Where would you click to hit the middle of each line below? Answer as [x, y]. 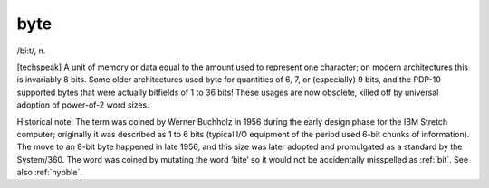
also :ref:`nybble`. [50, 173]
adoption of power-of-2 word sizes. [83, 105]
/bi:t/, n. [31, 51]
